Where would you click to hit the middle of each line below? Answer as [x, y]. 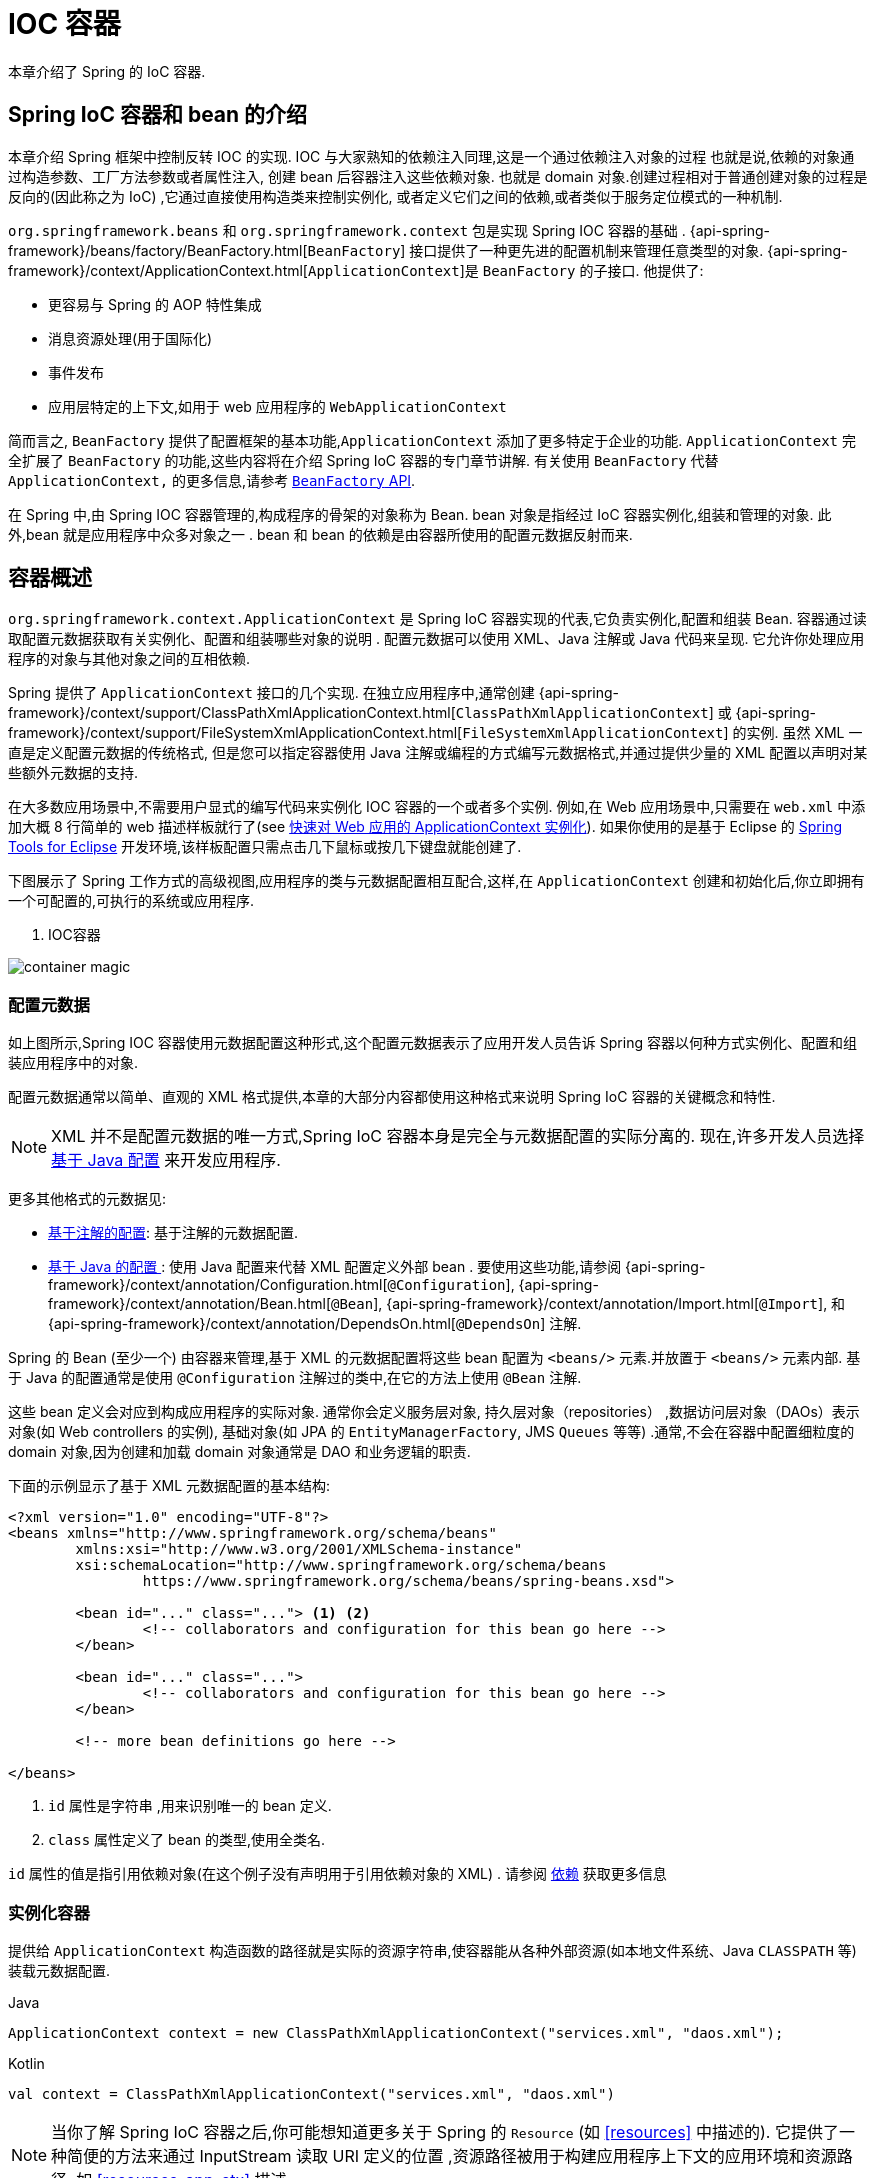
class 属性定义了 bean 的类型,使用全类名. [187, 1840]
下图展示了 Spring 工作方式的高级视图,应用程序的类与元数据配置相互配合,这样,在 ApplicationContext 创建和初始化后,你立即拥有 [436, 881]
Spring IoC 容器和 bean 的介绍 [158, 115]
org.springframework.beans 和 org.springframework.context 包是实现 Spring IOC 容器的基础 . [347, 230]
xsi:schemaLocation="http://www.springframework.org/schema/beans [341, 1565]
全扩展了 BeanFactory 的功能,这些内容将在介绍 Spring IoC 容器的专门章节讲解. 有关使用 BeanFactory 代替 [363, 460]
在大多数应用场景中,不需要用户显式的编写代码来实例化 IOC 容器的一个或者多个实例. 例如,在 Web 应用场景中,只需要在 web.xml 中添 [437, 807]
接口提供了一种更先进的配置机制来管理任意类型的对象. [586, 250]
